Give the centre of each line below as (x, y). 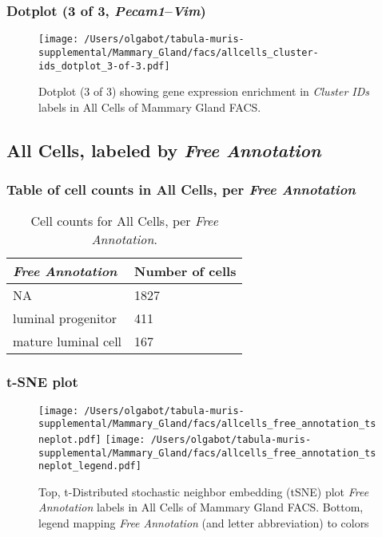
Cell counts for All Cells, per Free (125, 221)
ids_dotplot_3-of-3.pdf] (104, 66)
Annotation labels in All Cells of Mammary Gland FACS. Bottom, (201, 507)
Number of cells (185, 271)
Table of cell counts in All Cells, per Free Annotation (181, 190)
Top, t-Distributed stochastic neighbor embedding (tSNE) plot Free (204, 491)
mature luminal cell (68, 342)
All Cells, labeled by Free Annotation (164, 150)
